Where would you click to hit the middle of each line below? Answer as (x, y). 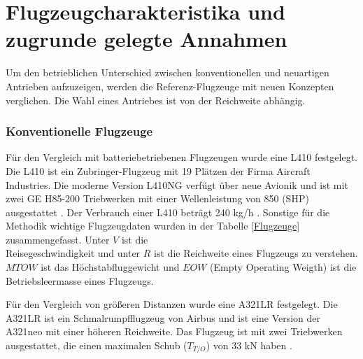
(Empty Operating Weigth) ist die (283, 267)
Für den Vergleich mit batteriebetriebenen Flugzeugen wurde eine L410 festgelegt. (182, 157)
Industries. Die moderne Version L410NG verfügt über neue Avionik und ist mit (177, 184)
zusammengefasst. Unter (58, 239)
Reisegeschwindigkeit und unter (73, 253)
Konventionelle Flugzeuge (79, 131)
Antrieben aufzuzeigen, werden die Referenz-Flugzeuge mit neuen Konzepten (170, 86)
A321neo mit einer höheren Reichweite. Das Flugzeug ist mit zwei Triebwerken (174, 331)
